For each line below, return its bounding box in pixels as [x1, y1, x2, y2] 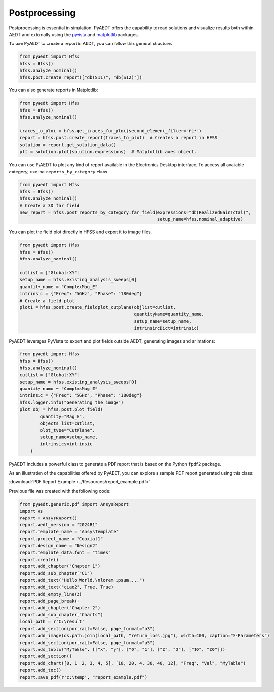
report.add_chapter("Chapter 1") [19, 563, 101, 569]
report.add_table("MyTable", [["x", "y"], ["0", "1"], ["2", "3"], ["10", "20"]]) [19, 647, 226, 652]
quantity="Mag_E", [40, 413, 85, 419]
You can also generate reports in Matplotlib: [9, 87, 98, 93]
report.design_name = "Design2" [19, 543, 98, 549]
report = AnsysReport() [19, 515, 78, 521]
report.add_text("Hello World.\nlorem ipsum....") [19, 577, 145, 583]
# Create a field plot [19, 298, 75, 303]
